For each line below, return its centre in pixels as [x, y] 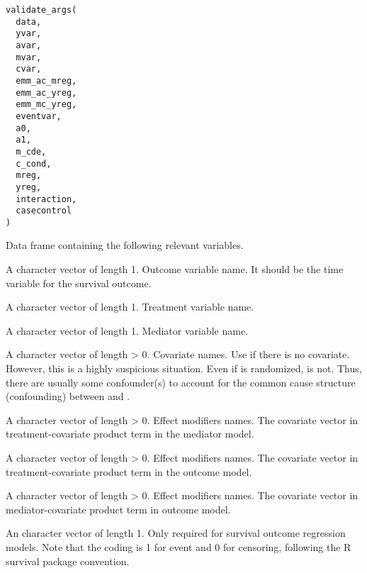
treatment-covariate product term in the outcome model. [129, 471]
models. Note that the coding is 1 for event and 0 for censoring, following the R [179, 546]
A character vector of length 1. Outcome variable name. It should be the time [175, 269]
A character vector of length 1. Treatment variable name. [130, 307]
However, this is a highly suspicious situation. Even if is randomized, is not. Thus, [184, 368]
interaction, [46, 199]
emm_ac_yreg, [46, 93]
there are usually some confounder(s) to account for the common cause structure [181, 382]
